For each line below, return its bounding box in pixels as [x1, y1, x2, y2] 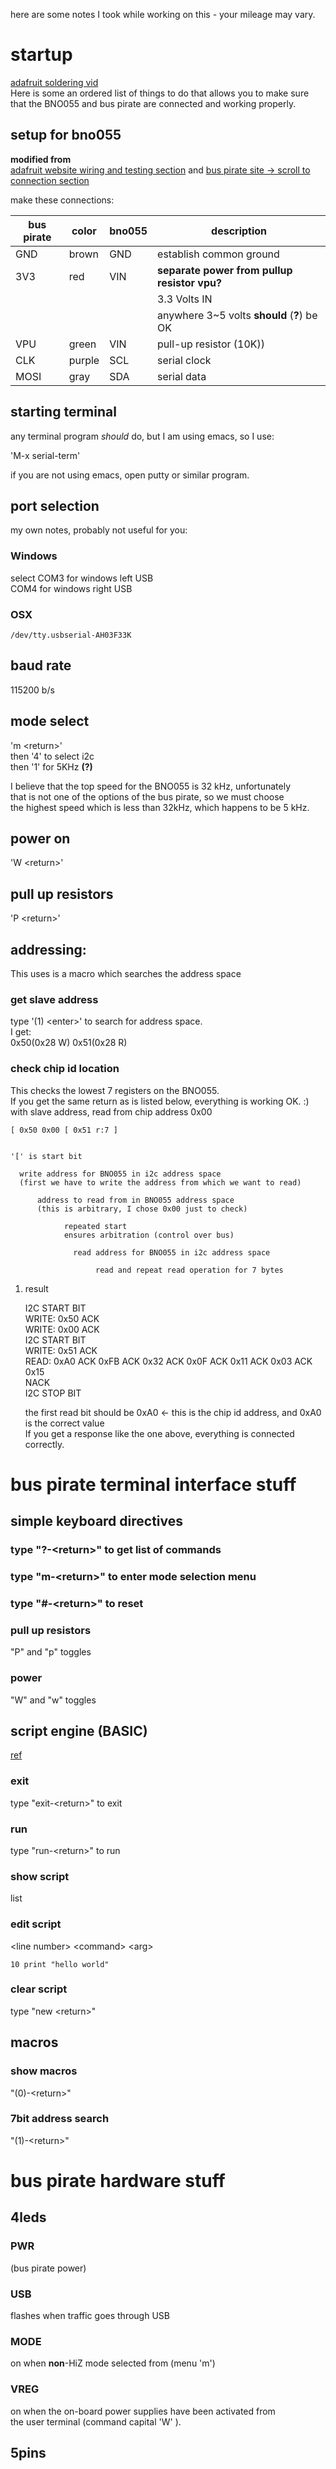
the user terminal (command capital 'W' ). [10, 2415, 182, 2428]
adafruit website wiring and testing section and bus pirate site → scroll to [10, 164, 311, 176]
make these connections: [10, 194, 115, 206]
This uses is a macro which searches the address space [10, 968, 242, 980]
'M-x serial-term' [10, 449, 81, 461]
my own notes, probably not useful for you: [10, 524, 188, 536]
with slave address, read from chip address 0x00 [10, 1105, 213, 1118]
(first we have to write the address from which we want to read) [19, 1177, 302, 1188]
